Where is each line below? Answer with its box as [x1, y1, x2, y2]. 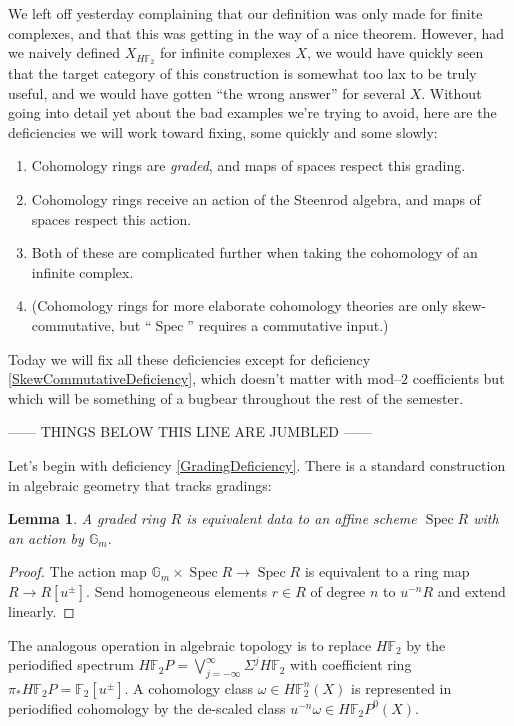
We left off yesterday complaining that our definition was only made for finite [8, 3, 483, 23]
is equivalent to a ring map [304, 561, 470, 582]
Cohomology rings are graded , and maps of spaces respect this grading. [31, 155, 466, 176]
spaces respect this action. [31, 208, 192, 229]
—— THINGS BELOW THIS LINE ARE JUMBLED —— [8, 421, 372, 442]
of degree [310, 580, 366, 601]
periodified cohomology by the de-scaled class [8, 697, 286, 718]
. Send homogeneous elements [86, 580, 268, 601]
